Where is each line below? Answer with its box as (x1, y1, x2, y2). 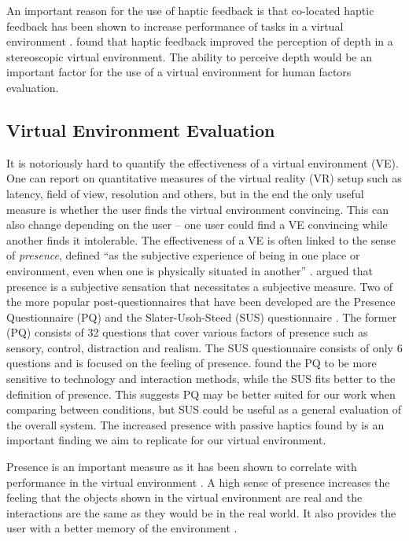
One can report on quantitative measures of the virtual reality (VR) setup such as (6, 170, 402, 186)
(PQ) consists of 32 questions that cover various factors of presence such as (6, 324, 368, 340)
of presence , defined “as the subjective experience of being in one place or (6, 247, 360, 263)
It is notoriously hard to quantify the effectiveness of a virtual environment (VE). (6, 154, 399, 171)
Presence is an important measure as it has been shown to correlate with (6, 458, 357, 475)
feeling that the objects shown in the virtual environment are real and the (6, 489, 363, 506)
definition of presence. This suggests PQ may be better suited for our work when (6, 385, 396, 402)
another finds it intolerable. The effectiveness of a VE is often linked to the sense (6, 231, 396, 248)
